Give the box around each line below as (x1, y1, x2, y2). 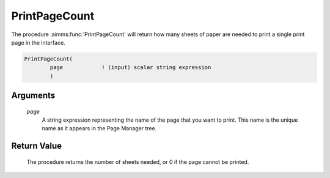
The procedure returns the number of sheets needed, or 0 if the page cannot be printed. (26, 158, 249, 165)
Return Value (11, 141, 62, 151)
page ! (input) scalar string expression (50, 64, 211, 71)
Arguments (11, 91, 56, 101)
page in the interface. (11, 39, 65, 46)
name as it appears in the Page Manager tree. (42, 125, 157, 132)
